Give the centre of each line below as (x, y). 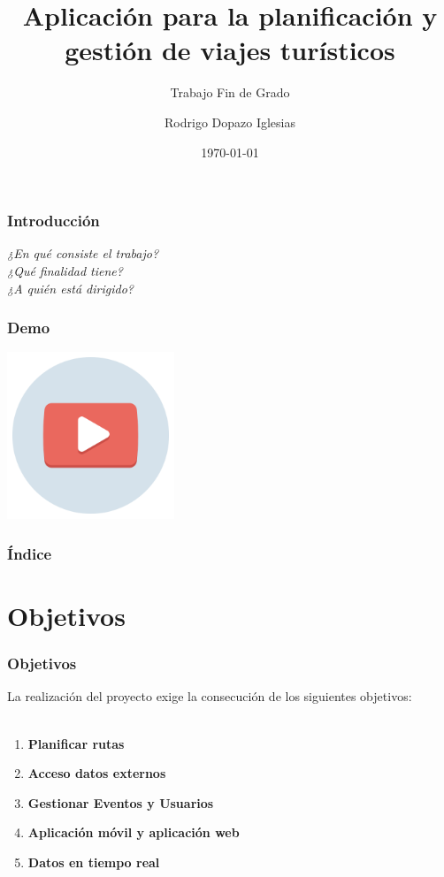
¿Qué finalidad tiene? (65, 270)
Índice (30, 553)
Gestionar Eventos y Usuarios (121, 802)
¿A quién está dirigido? (70, 288)
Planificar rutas (76, 743)
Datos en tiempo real (94, 862)
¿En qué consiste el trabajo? (83, 253)
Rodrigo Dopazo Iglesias (230, 122)
